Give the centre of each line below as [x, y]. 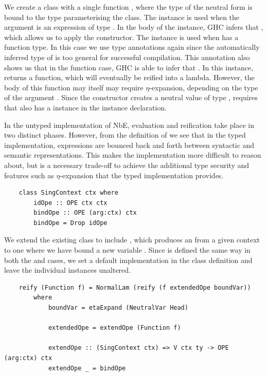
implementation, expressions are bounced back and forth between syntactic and [129, 145]
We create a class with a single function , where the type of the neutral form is [128, 7]
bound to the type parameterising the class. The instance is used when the [122, 17]
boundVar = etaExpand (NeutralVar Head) [118, 308]
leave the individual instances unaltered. [67, 270]
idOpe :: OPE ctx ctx [70, 203]
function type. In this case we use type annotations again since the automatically [132, 47]
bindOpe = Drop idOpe [70, 223]
